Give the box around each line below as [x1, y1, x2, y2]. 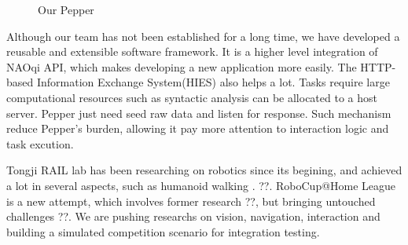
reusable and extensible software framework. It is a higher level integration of [6, 43, 378, 60]
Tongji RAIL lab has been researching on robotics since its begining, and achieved [6, 162, 402, 178]
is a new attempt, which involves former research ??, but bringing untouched [6, 192, 376, 209]
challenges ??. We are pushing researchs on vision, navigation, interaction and [6, 208, 380, 225]
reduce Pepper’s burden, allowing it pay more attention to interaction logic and [6, 120, 389, 137]
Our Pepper [38, 2, 94, 17]
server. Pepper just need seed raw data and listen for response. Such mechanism [6, 104, 391, 121]
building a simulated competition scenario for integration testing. [6, 223, 320, 240]
